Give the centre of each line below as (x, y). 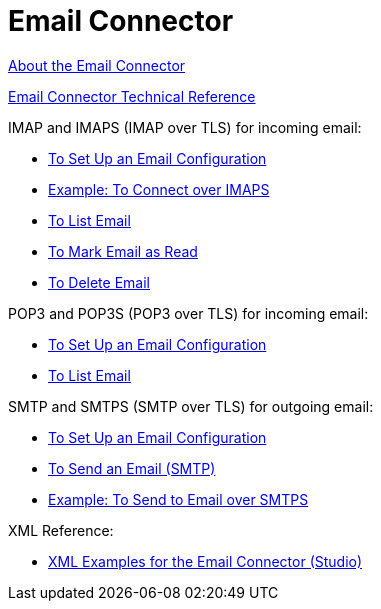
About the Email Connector (97, 65)
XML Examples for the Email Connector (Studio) (205, 561)
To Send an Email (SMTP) (132, 468)
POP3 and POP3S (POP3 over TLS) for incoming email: (188, 313)
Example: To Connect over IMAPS (159, 189)
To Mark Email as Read (123, 251)
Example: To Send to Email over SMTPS (178, 499)
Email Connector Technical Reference (132, 96)
